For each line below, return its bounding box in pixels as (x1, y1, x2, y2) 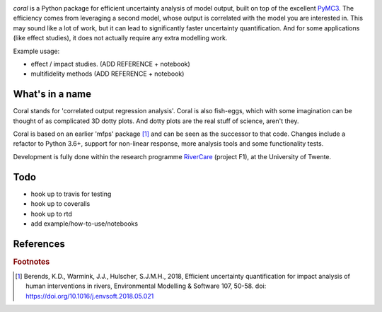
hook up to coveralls (30, 200, 91, 208)
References (13, 238, 65, 250)
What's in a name (13, 88, 92, 100)
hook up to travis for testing (30, 190, 112, 198)
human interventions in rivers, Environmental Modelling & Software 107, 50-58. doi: (25, 282, 267, 290)
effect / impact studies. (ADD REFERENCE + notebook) (30, 59, 190, 68)
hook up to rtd (30, 209, 72, 218)
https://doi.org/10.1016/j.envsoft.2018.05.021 (25, 291, 154, 300)
